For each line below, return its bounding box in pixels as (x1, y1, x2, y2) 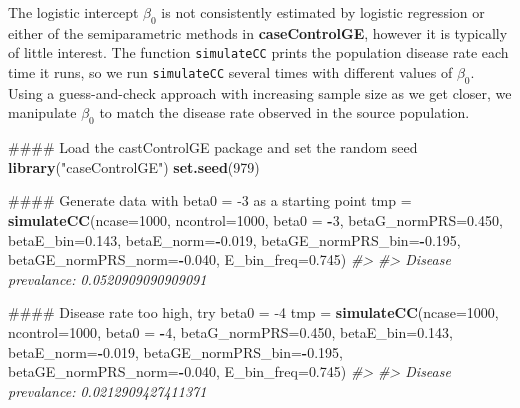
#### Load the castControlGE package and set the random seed (8, 137, 418, 158)
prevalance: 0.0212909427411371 (8, 380, 207, 401)
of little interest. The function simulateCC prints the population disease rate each (8, 42, 509, 63)
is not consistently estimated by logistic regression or (161, 2, 485, 22)
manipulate (8, 102, 77, 123)
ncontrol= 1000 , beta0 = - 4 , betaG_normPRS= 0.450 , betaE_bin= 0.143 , (8, 321, 453, 342)
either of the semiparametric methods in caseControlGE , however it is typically (8, 22, 508, 43)
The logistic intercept (8, 2, 139, 22)
